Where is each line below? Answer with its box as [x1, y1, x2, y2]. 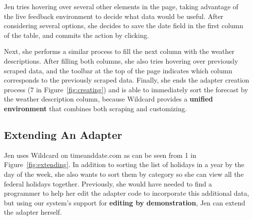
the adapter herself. [4, 207, 62, 217]
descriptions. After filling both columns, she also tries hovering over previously [4, 55, 238, 66]
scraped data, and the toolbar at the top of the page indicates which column [4, 65, 233, 75]
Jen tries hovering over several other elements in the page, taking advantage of [4, 1, 238, 11]
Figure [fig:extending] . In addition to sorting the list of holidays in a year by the [4, 159, 244, 169]
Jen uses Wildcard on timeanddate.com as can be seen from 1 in [4, 150, 196, 160]
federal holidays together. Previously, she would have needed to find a [4, 178, 212, 188]
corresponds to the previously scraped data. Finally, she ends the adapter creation [4, 75, 249, 85]
